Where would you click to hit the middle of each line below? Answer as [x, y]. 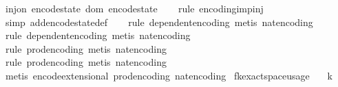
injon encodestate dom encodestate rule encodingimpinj [134, 8]
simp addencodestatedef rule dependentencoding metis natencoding [159, 22]
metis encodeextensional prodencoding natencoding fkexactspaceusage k [169, 75]
